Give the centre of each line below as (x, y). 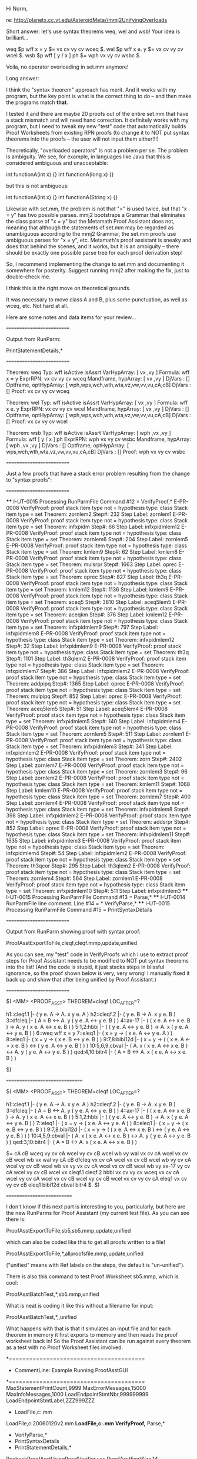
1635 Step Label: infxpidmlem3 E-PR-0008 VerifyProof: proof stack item (94, 841)
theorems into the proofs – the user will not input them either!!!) (83, 139)
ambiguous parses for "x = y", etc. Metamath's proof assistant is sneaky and (99, 240)
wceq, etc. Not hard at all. (37, 306)
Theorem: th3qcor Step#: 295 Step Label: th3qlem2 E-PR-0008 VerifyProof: (98, 866)
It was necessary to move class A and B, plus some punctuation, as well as (97, 300)
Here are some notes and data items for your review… (71, 317)
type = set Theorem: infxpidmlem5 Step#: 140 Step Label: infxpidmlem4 (93, 721)
